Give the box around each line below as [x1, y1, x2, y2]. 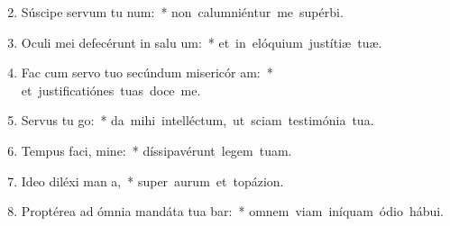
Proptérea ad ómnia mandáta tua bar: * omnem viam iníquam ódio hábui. [21, 202, 445, 221]
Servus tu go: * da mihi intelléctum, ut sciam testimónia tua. [21, 111, 374, 130]
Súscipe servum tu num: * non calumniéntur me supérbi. [21, 3, 344, 21]
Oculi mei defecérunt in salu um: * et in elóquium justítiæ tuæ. [21, 32, 382, 51]
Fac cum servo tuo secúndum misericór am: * [21, 63, 273, 82]
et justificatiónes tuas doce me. [21, 80, 201, 99]
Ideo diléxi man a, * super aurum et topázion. [21, 171, 284, 190]
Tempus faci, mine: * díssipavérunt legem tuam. [21, 140, 292, 159]
